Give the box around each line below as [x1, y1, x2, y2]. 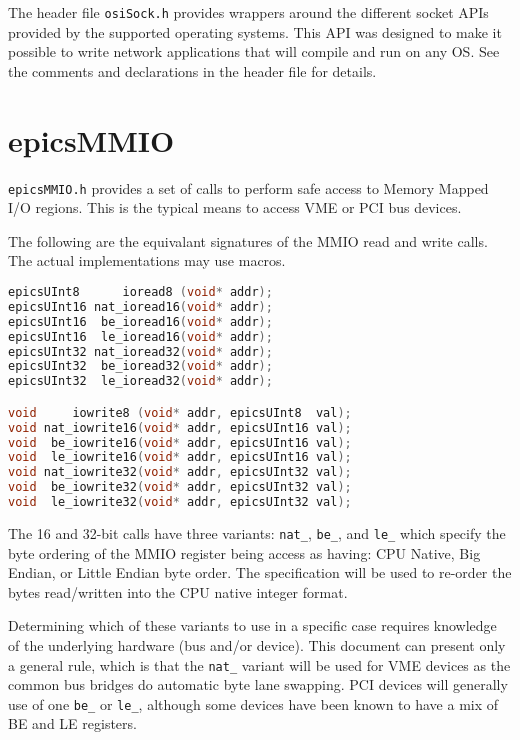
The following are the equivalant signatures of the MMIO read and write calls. [8, 230, 488, 251]
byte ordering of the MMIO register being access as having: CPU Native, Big [8, 542, 481, 563]
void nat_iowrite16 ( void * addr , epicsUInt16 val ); [8, 420, 352, 435]
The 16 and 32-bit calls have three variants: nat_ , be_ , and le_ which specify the [8, 522, 506, 543]
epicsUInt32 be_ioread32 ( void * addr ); [8, 359, 273, 374]
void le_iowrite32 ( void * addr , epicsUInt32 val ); [8, 495, 352, 510]
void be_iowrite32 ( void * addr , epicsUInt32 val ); [8, 480, 352, 495]
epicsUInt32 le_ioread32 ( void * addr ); [8, 374, 273, 389]
